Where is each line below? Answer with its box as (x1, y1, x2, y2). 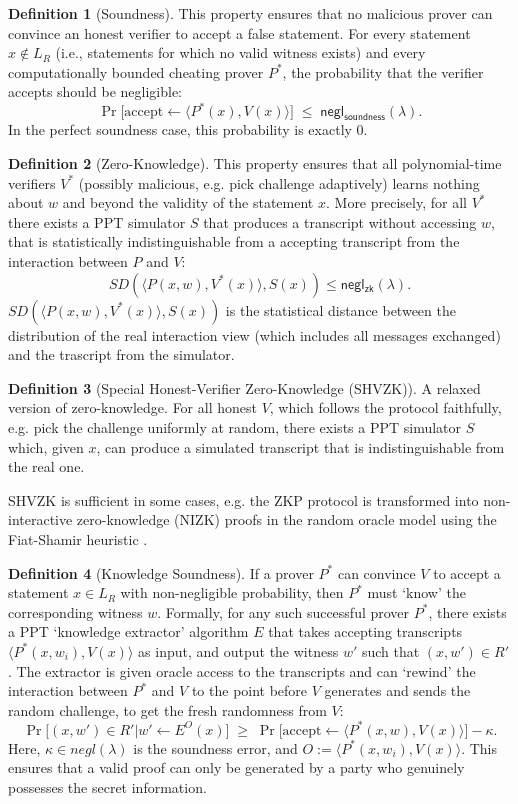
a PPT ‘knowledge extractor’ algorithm (8, 621, 249, 642)
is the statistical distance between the (225, 299, 456, 320)
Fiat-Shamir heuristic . (8, 528, 148, 549)
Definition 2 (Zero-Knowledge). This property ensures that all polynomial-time (8, 153, 502, 174)
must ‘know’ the (367, 582, 466, 603)
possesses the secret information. (8, 777, 207, 797)
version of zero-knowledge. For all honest (8, 397, 257, 418)
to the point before (191, 680, 308, 701)
